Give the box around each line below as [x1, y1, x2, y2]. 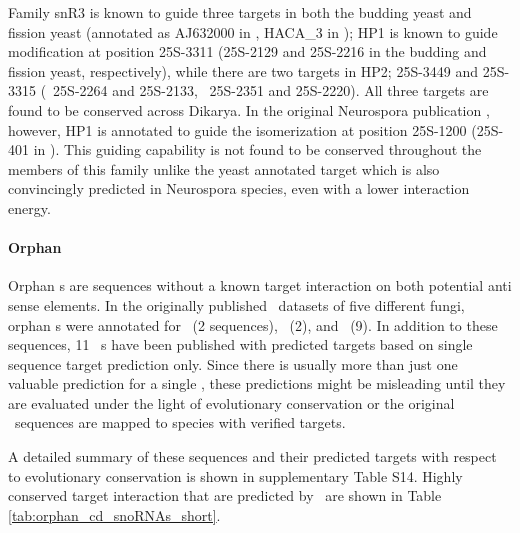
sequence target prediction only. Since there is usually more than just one [8, 353, 458, 374]
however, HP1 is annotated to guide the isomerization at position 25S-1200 [8, 119, 467, 140]
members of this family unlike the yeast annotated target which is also [8, 158, 440, 179]
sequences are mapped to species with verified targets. [14, 412, 346, 433]
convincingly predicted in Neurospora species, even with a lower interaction [8, 178, 470, 199]
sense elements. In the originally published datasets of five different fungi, [8, 294, 465, 315]
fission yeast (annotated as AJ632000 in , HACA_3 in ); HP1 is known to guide [8, 21, 498, 42]
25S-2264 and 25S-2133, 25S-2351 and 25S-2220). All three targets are [53, 80, 489, 101]
